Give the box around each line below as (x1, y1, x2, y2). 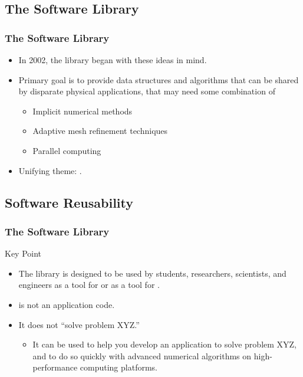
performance (32, 361, 78, 373)
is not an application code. (18, 298, 115, 310)
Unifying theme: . (18, 164, 82, 176)
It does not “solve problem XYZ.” (18, 318, 140, 330)
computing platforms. (80, 361, 157, 373)
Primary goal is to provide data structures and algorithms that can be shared (18, 73, 299, 86)
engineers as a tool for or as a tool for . (18, 278, 160, 291)
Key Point (5, 247, 42, 260)
